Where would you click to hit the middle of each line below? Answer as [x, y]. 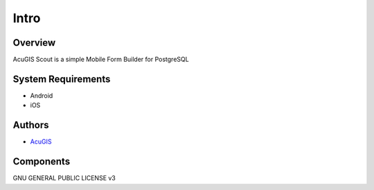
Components [42, 162]
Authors [31, 125]
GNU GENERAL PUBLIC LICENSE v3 [64, 178]
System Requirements [62, 79]
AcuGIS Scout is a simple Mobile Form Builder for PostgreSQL [101, 60]
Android [42, 95]
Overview [34, 43]
